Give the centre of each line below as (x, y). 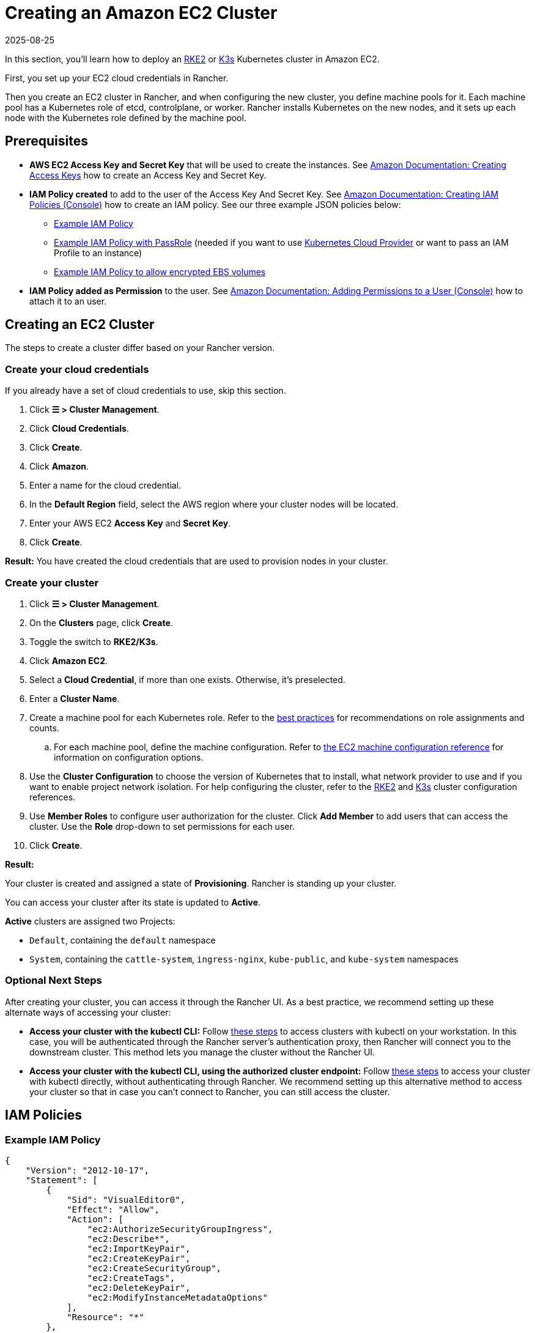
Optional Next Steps (53, 980)
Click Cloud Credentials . (79, 429)
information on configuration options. (129, 757)
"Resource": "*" (105, 1317)
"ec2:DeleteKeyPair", (139, 1287)
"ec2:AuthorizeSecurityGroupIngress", (180, 1229)
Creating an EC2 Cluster (80, 325)
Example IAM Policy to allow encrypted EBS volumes (160, 271)
